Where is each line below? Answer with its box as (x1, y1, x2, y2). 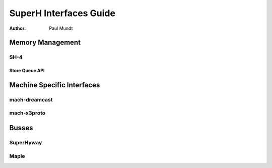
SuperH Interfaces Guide (9, 8, 116, 19)
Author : (9, 25, 26, 31)
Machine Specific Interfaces (9, 81, 100, 89)
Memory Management (9, 38, 81, 47)
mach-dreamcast (9, 96, 53, 103)
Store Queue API (9, 68, 45, 74)
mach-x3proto (9, 109, 46, 117)
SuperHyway (9, 139, 42, 146)
